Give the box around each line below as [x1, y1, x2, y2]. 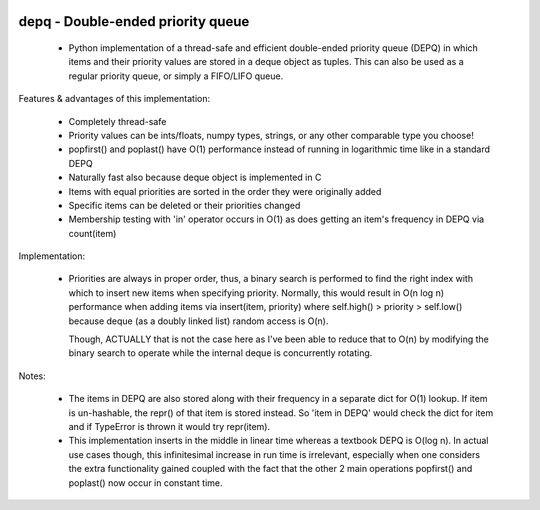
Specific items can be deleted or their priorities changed [68, 199, 301, 211]
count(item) [68, 227, 117, 239]
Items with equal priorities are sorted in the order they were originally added [68, 185, 382, 197]
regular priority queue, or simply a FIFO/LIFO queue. [68, 70, 284, 82]
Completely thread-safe [68, 115, 167, 127]
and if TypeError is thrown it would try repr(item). [68, 421, 270, 432]
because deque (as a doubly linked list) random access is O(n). [68, 315, 329, 327]
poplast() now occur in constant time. [68, 476, 223, 489]
